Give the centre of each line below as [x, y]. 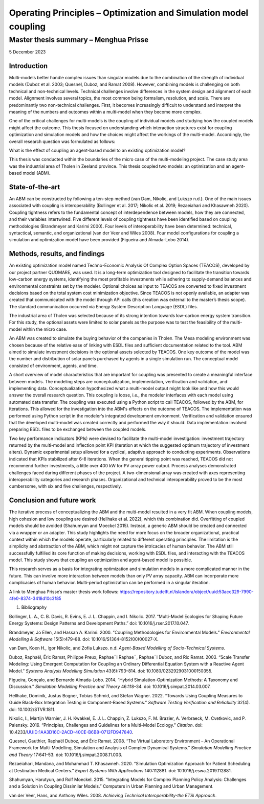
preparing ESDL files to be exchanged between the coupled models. [78, 429]
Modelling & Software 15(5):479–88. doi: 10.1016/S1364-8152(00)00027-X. [84, 639]
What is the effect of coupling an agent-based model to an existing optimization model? [97, 150]
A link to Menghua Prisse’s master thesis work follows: [64, 592]
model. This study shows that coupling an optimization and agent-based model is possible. [101, 560]
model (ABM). [37, 173]
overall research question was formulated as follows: [62, 141]
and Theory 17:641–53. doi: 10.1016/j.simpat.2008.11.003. [66, 755]
